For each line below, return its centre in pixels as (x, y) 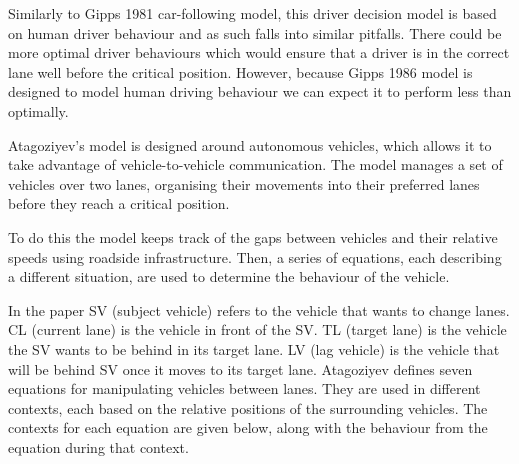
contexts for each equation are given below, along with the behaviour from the (248, 427)
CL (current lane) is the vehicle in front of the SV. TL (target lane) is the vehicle (257, 329)
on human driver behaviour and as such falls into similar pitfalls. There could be (255, 32)
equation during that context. (98, 446)
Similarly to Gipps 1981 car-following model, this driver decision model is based (252, 13)
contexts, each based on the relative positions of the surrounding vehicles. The (248, 407)
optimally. (38, 110)
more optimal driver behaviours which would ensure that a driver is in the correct (259, 52)
